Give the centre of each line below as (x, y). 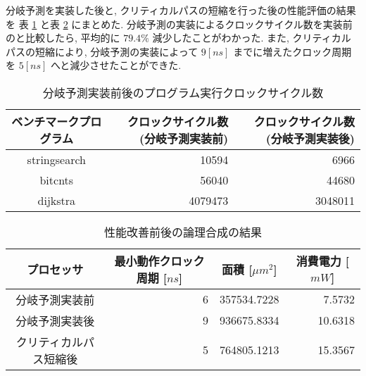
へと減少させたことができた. (116, 65)
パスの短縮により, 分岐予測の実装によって (102, 51)
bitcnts (57, 180)
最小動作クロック (159, 261)
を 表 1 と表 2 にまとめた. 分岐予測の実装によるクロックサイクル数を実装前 (179, 24)
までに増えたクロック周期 (292, 51)
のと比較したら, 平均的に (63, 38)
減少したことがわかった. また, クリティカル (252, 38)
